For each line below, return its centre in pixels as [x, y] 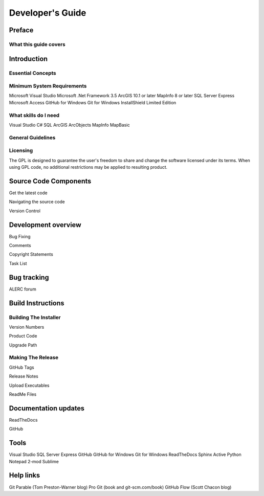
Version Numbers [27, 327]
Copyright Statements [31, 254]
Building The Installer [35, 317]
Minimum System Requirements [48, 86]
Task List [18, 263]
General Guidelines [32, 137]
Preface [21, 30]
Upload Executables [29, 385]
